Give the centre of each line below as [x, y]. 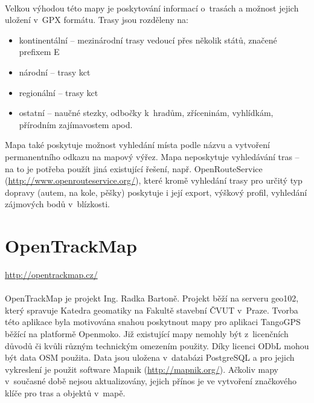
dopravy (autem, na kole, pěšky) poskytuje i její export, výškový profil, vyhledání [156, 192]
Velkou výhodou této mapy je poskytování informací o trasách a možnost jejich [152, 8]
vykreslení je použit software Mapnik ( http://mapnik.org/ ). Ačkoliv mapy [142, 369]
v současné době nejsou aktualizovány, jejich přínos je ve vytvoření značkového [151, 381]
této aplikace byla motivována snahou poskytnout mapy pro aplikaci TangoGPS [153, 322]
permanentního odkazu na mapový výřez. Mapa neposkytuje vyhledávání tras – [152, 156]
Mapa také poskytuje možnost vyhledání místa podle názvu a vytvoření [137, 145]
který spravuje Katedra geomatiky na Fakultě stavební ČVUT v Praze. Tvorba [152, 310]
